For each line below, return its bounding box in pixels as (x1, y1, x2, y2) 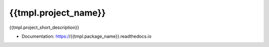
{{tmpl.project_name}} (9, 7, 106, 18)
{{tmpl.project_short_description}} (9, 24, 79, 30)
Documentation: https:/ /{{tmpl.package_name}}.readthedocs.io (21, 33, 152, 39)
